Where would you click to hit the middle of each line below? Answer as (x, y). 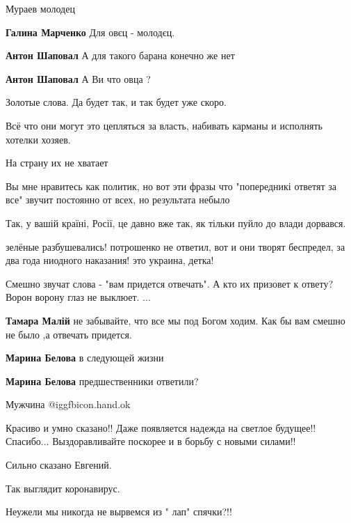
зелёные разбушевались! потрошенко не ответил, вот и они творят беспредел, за (175, 246)
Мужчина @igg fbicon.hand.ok (68, 404)
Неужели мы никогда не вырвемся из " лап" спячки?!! (119, 512)
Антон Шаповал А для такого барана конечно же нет (120, 55)
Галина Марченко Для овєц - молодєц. (90, 32)
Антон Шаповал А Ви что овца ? (78, 78)
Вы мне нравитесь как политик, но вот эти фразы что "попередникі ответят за (171, 186)
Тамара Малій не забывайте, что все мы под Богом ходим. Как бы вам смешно (175, 320)
